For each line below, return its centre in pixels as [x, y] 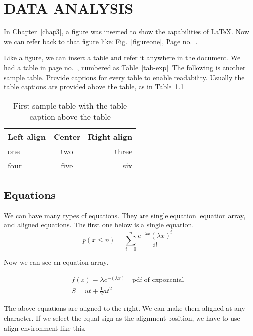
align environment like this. [45, 327]
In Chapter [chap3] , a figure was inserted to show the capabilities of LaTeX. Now [126, 32]
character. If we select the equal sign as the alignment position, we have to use [122, 318]
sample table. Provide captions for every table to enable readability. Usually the [124, 77]
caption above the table [70, 116]
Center [67, 136]
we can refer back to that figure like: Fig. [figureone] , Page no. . [101, 41]
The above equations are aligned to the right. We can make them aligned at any [125, 308]
